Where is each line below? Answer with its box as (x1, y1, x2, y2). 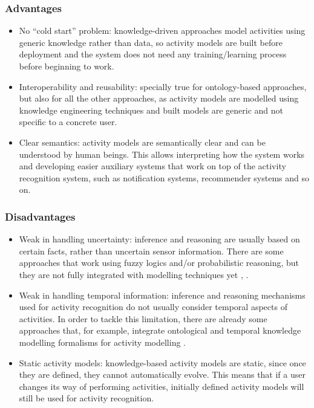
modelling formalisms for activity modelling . (19, 335, 186, 348)
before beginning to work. (19, 60, 114, 72)
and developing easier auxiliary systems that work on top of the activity (19, 160, 286, 172)
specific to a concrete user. (19, 115, 117, 128)
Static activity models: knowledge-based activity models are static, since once (19, 356, 306, 369)
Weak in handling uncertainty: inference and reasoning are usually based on (19, 233, 300, 245)
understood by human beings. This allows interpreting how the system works (19, 147, 305, 160)
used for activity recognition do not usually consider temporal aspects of (19, 300, 287, 313)
